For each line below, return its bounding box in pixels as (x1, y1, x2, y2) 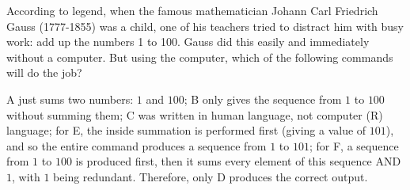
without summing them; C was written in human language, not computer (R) (6, 106, 383, 123)
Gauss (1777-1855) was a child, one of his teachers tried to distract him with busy (6, 17, 404, 34)
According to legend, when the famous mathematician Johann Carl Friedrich (6, 2, 378, 18)
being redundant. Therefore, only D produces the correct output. (53, 168, 368, 184)
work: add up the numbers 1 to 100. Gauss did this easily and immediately (6, 33, 370, 50)
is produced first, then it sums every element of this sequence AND (75, 153, 401, 169)
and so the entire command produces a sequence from (6, 137, 267, 154)
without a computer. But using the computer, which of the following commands (6, 48, 393, 65)
